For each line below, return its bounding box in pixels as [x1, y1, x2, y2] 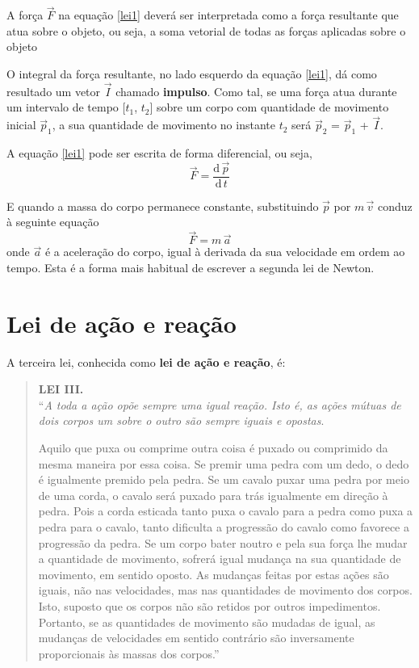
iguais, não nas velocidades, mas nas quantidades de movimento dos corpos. [38, 582, 413, 599]
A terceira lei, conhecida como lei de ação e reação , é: [6, 353, 286, 370]
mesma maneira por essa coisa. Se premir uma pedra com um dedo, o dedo [38, 455, 409, 472]
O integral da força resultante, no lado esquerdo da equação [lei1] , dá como [6, 65, 377, 82]
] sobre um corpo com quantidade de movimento [149, 99, 389, 116]
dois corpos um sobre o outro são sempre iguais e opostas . [38, 412, 325, 429]
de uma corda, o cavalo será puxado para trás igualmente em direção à [38, 486, 388, 503]
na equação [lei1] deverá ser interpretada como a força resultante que [58, 6, 399, 23]
